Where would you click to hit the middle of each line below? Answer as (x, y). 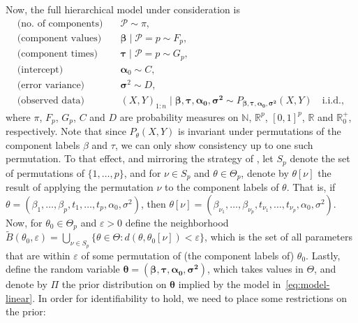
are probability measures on (179, 116)
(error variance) (51, 85)
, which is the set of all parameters (278, 237)
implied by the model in (230, 284)
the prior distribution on (114, 284)
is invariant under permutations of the (260, 131)
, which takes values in (255, 269)
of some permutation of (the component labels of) (188, 255)
